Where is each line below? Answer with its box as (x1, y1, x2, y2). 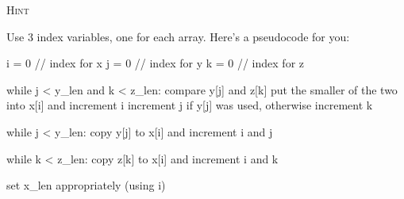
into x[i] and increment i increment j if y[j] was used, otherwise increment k (6, 97, 373, 113)
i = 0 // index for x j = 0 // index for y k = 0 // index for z (6, 55, 305, 71)
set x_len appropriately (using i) (6, 177, 166, 193)
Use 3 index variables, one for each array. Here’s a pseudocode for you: (6, 28, 350, 44)
